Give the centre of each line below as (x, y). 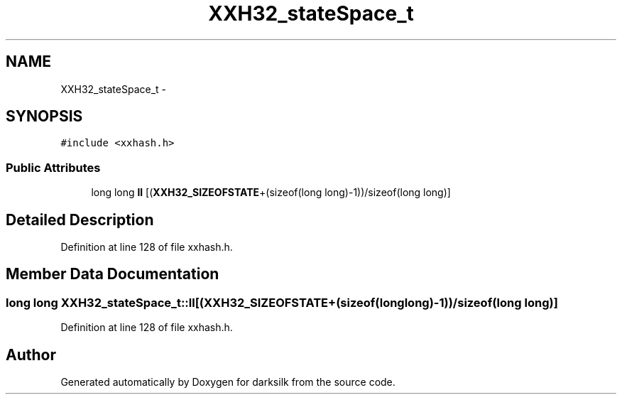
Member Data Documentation (113, 274)
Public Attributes (53, 167)
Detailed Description (80, 220)
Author (31, 355)
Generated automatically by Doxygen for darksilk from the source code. (228, 382)
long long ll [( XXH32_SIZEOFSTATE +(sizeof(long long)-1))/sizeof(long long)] (271, 193)
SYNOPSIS (44, 117)
